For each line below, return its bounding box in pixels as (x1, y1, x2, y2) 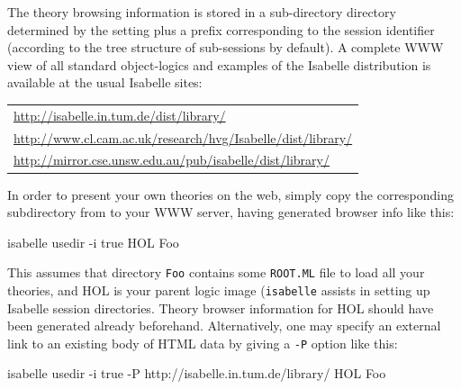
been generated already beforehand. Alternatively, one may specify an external (7, 316, 441, 335)
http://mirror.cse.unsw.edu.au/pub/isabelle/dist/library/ (14, 150, 330, 169)
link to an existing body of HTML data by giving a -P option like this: (7, 333, 398, 352)
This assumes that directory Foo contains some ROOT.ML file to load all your (7, 263, 425, 282)
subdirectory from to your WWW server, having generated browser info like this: (7, 203, 455, 222)
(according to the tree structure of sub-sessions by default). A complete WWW (7, 38, 444, 57)
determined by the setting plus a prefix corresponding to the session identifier (7, 20, 435, 39)
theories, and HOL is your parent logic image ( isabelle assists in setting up (7, 280, 430, 299)
